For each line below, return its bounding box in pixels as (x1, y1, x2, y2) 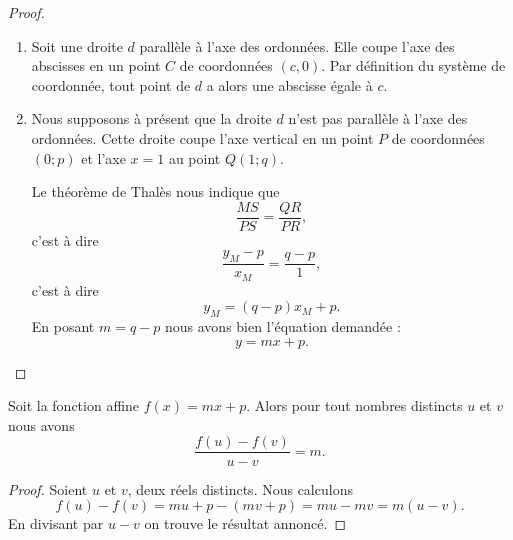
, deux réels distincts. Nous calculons (127, 478, 353, 499)
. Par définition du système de (321, 55, 506, 76)
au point (168, 147, 221, 168)
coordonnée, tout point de (31, 74, 191, 95)
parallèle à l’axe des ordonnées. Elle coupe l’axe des (139, 35, 455, 56)
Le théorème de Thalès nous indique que (31, 181, 280, 202)
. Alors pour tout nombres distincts (246, 395, 463, 416)
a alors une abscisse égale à (206, 74, 373, 95)
